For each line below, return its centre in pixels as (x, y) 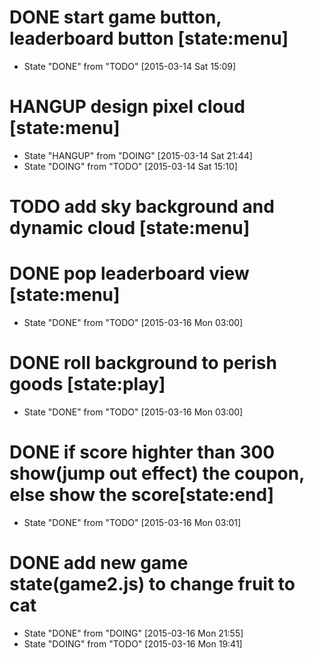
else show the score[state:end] (142, 495)
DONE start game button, (115, 17)
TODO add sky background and (142, 207)
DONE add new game (99, 563)
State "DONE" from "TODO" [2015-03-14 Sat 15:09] (130, 66)
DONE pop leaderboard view (129, 273)
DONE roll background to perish (143, 363)
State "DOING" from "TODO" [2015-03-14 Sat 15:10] (130, 166)
